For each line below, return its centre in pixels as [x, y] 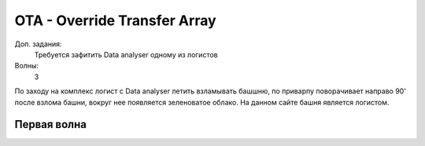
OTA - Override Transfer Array [115, 20]
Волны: [27, 66]
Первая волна [50, 124]
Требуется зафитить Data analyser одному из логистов [126, 54]
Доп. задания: [38, 44]
